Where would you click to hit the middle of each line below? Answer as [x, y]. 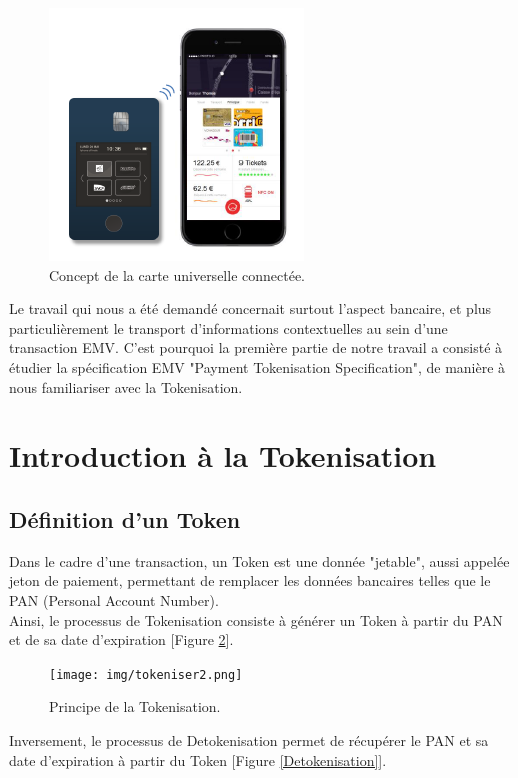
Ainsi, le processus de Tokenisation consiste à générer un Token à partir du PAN [256, 619]
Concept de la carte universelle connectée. [177, 274]
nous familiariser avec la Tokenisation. [126, 386]
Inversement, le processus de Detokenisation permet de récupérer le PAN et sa [249, 739]
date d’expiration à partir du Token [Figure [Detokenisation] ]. [198, 759]
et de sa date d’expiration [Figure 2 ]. [121, 639]
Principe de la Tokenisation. [135, 706]
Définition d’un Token [125, 518]
